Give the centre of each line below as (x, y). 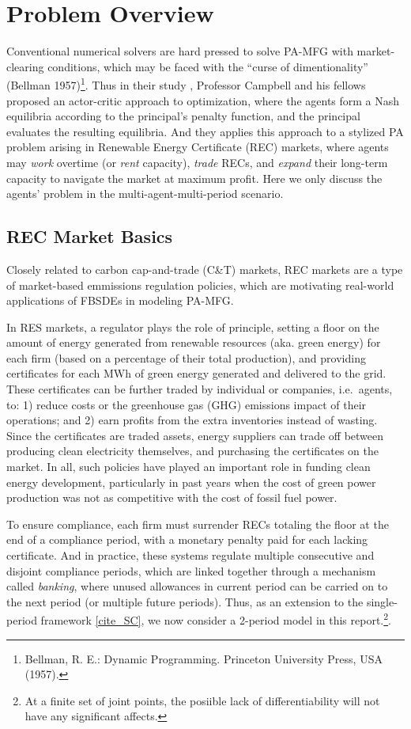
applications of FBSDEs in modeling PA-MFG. (120, 300)
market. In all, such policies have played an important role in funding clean (189, 467)
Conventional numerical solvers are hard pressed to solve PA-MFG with (180, 51)
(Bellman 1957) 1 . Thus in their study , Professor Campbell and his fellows (186, 84)
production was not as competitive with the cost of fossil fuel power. (172, 497)
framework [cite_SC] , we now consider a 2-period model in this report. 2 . (216, 619)
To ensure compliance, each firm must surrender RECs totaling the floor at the (198, 524)
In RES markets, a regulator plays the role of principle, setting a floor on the (193, 327)
